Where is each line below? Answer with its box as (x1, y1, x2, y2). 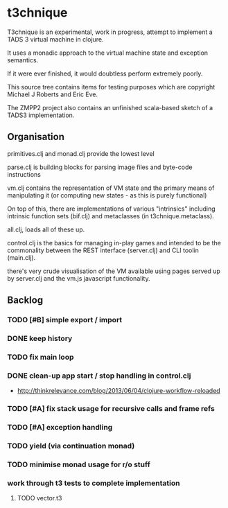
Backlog (7, 295, 44, 306)
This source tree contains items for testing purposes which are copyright (7, 82, 216, 91)
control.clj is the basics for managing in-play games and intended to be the (7, 238, 222, 247)
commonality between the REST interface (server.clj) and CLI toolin (7, 246, 200, 254)
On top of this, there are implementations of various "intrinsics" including (7, 204, 216, 213)
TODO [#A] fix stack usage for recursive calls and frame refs (7, 404, 215, 414)
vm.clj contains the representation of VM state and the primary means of (7, 184, 215, 192)
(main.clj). (7, 253, 36, 261)
